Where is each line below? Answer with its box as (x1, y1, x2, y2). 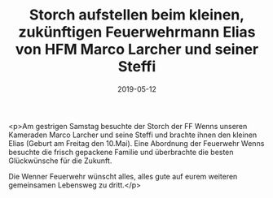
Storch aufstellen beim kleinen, (29, 6, 245, 24)
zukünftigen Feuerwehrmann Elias (18, 23, 256, 41)
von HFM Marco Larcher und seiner (15, 41, 259, 58)
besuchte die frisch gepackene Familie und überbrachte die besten (8, 147, 234, 157)
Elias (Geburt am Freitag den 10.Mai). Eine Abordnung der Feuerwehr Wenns (8, 138, 265, 148)
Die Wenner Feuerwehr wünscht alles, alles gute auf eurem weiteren (8, 171, 238, 181)
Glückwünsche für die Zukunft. (8, 156, 112, 166)
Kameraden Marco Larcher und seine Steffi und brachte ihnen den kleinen (8, 130, 258, 140)
